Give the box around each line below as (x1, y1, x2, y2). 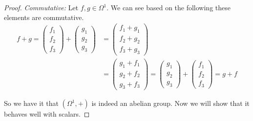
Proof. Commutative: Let (4, 2, 79, 12)
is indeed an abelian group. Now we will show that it (91, 98, 250, 108)
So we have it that (4, 98, 59, 108)
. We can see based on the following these (106, 2, 231, 12)
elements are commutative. (4, 12, 84, 22)
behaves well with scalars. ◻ (4, 109, 90, 119)
